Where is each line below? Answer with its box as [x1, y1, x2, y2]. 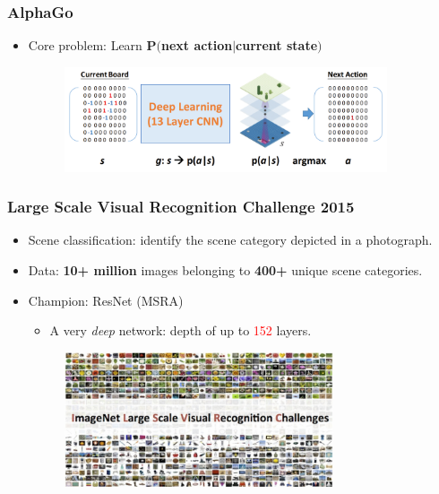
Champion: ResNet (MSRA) [28, 290, 184, 309]
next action [161, 36, 233, 55]
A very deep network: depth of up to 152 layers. [49, 321, 312, 340]
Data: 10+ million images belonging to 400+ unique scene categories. [28, 260, 423, 279]
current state [236, 36, 318, 55]
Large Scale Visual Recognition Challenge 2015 [7, 195, 355, 218]
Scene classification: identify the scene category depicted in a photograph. [28, 230, 433, 249]
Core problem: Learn [28, 36, 142, 55]
